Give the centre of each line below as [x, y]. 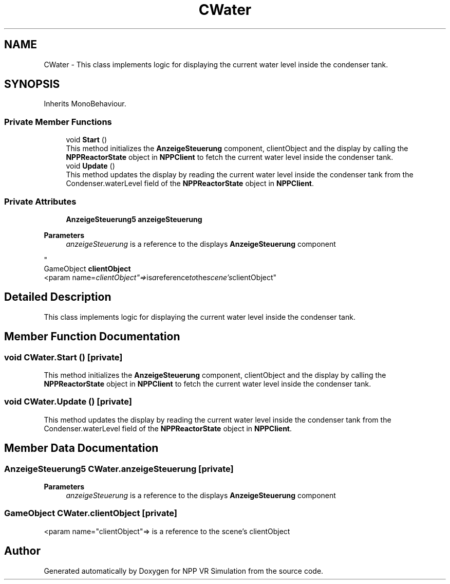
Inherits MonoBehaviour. [85, 104]
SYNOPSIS [32, 84]
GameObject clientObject [87, 268]
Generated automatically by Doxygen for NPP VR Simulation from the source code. [184, 571]
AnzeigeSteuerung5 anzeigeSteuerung [134, 219]
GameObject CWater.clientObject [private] [91, 513]
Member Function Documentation [92, 337]
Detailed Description [58, 297]
